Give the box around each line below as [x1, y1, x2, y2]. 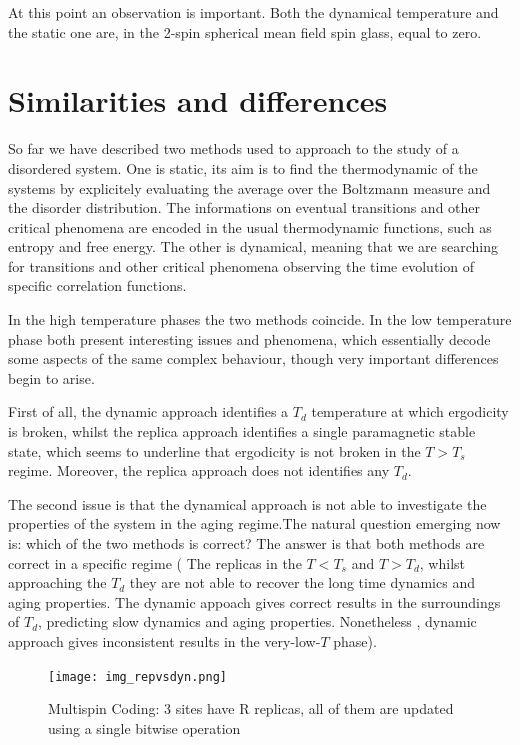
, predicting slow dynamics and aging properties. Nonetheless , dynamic [38, 611, 477, 632]
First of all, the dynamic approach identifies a [8, 401, 289, 422]
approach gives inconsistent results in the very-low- [8, 630, 321, 651]
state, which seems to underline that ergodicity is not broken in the [8, 440, 421, 461]
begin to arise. [8, 367, 95, 388]
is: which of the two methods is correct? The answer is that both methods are [8, 533, 485, 553]
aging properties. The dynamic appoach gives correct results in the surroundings [8, 591, 501, 612]
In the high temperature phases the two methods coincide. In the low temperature [8, 309, 512, 330]
